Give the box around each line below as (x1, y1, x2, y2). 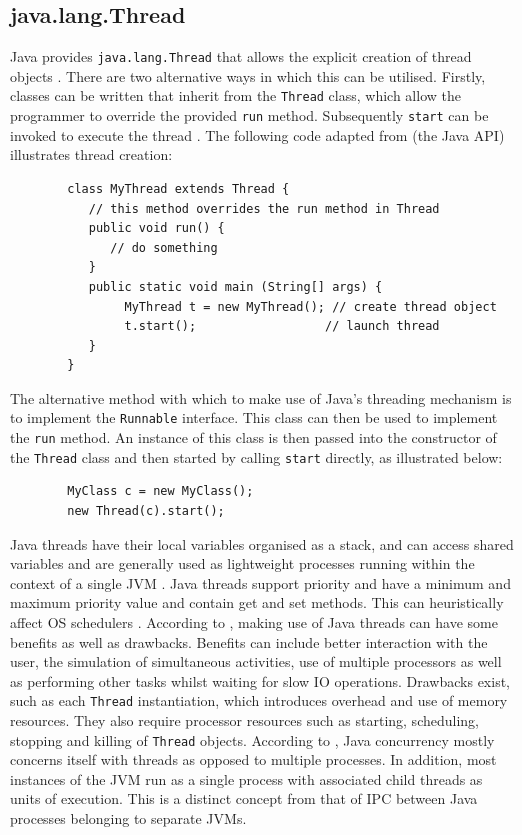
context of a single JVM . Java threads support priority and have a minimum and (10, 572, 511, 593)
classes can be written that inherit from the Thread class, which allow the (10, 85, 461, 106)
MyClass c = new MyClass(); (67, 484, 254, 499)
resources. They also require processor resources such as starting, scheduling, (10, 710, 479, 731)
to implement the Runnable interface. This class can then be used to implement (10, 407, 498, 428)
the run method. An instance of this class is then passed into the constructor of (10, 427, 497, 448)
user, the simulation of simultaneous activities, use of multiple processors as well (10, 651, 502, 672)
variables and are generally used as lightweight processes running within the (10, 553, 475, 574)
